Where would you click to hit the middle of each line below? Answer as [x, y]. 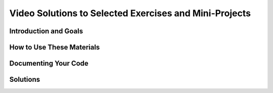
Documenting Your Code [49, 63]
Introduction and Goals [46, 31]
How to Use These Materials [55, 47]
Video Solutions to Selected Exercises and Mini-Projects [130, 13]
